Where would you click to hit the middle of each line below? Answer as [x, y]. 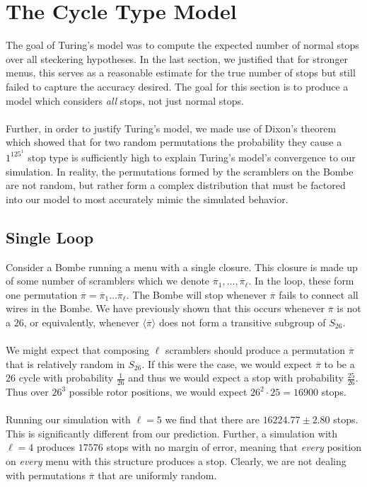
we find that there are [212, 419]
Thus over [27, 392]
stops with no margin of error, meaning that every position [234, 447]
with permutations [46, 475]
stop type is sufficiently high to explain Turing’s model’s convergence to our [192, 157]
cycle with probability [66, 378]
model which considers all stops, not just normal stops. [125, 100]
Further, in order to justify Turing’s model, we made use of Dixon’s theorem [171, 128]
